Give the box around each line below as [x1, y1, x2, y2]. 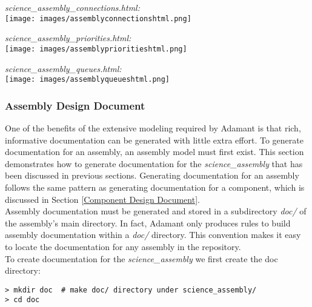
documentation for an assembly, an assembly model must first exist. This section [5, 145, 304, 158]
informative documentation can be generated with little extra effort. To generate [5, 133, 304, 146]
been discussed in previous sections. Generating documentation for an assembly [5, 169, 299, 182]
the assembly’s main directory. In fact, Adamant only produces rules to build [5, 216, 291, 229]
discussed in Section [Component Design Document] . [5, 193, 200, 205]
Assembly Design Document [5, 97, 145, 113]
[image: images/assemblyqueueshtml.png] [5, 75, 170, 84]
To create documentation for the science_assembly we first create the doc [5, 252, 278, 265]
